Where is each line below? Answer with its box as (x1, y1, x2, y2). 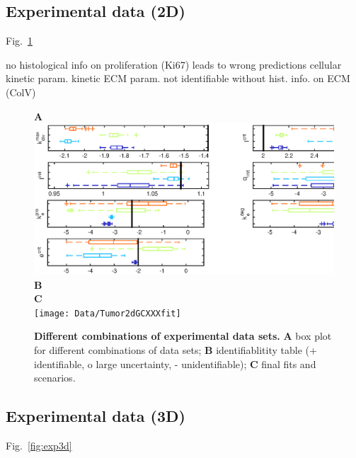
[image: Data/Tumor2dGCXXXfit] (34, 308, 181, 319)
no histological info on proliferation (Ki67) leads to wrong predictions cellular (6, 57, 342, 71)
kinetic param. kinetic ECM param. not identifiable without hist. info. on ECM (6, 71, 350, 86)
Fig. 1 (6, 33, 33, 48)
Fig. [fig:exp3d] (6, 438, 72, 453)
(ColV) (6, 84, 36, 99)
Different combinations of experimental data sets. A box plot (34, 328, 332, 343)
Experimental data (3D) (6, 405, 185, 427)
